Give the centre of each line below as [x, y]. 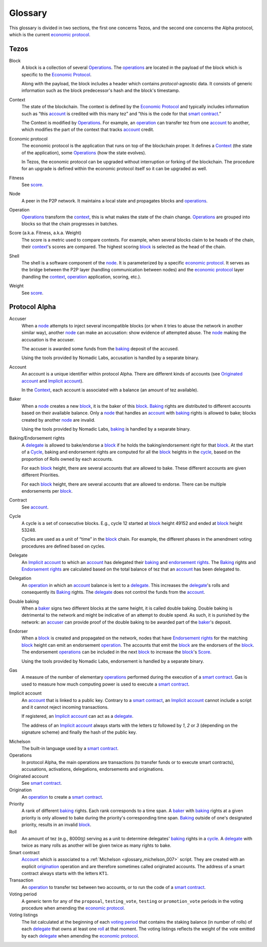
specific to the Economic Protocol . [56, 74]
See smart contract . [42, 783]
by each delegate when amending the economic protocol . [80, 936]
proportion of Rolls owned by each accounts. [67, 459]
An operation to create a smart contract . [62, 797]
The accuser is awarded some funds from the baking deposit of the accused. [100, 349]
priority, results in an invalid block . [56, 825]
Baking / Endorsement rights [37, 438]
